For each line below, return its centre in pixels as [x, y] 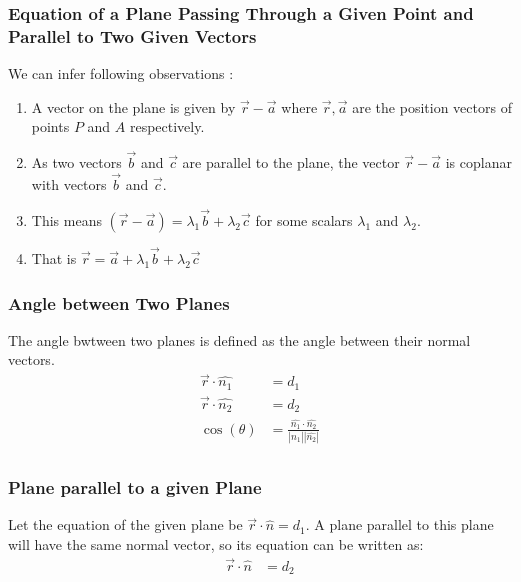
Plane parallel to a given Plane [135, 486]
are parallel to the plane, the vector [291, 162]
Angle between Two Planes [119, 302]
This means [66, 219]
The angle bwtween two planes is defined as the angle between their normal [239, 339]
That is [54, 257]
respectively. [167, 126]
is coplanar [478, 162]
